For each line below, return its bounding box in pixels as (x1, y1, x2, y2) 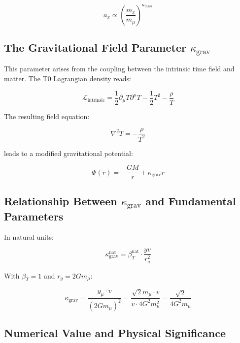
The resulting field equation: (4, 111, 90, 121)
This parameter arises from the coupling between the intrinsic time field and (4, 63, 235, 74)
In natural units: (4, 231, 54, 242)
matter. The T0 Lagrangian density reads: (4, 73, 131, 84)
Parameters (4, 208, 64, 223)
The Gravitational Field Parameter (4, 39, 186, 55)
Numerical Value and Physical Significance (4, 325, 226, 340)
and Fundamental (145, 193, 236, 208)
